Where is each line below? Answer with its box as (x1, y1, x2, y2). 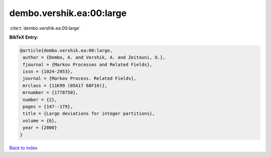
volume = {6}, (23, 118, 57, 123)
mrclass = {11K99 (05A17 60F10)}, (23, 83, 107, 88)
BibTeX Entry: (9, 34, 39, 40)
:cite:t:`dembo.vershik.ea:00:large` (9, 25, 81, 31)
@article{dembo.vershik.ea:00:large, (20, 48, 113, 53)
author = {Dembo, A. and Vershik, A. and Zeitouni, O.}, (23, 55, 166, 60)
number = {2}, (23, 97, 57, 102)
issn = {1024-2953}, (23, 69, 73, 75)
